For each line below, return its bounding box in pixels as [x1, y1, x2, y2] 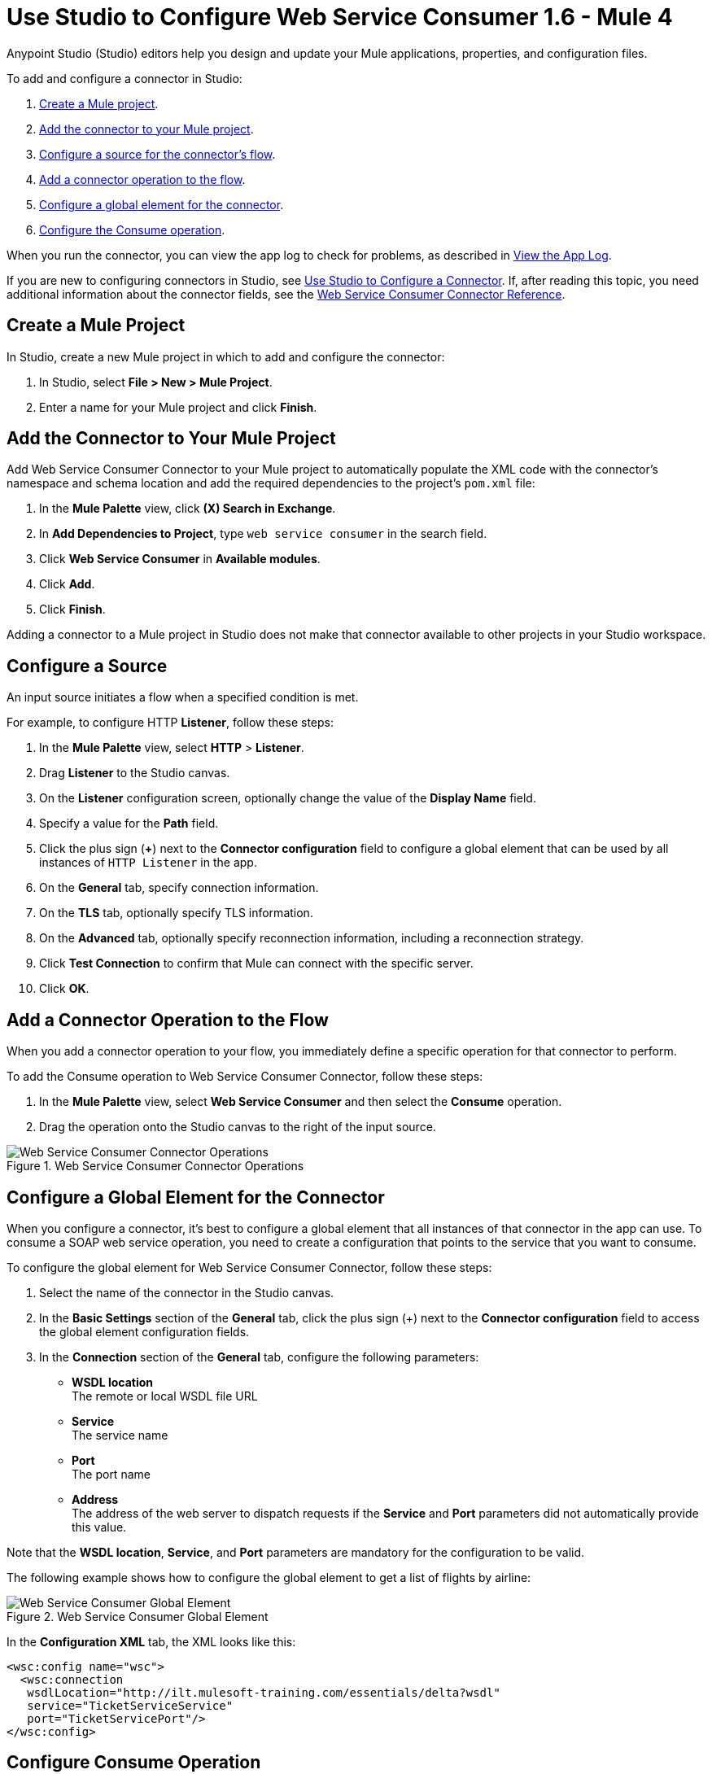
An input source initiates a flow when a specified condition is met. [7, 690, 359, 705]
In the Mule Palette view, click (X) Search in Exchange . [39, 501, 336, 516]
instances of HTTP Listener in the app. [39, 855, 257, 870]
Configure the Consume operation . [39, 222, 225, 237]
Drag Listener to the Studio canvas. [39, 766, 230, 780]
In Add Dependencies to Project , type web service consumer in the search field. [39, 527, 487, 541]
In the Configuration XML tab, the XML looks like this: [7, 1634, 296, 1649]
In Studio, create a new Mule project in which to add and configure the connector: [7, 349, 445, 364]
